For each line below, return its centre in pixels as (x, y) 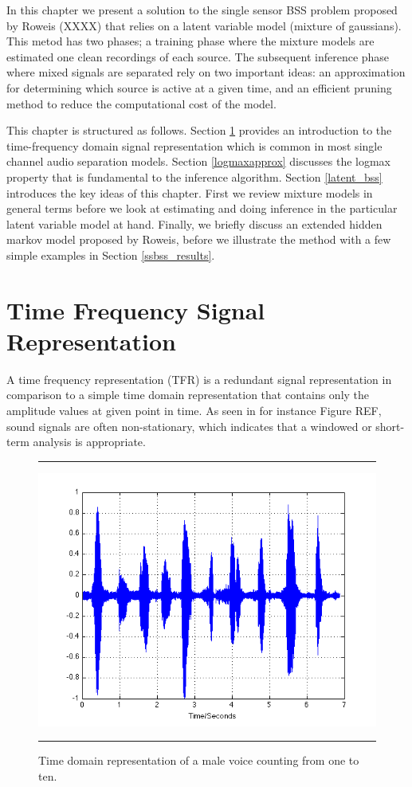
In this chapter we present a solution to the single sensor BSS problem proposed (202, 10)
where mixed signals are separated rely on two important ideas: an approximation (206, 72)
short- (390, 426)
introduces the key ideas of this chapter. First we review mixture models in (190, 192)
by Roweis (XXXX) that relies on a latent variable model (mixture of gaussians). (204, 25)
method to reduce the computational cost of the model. (141, 103)
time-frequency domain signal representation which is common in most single (194, 145)
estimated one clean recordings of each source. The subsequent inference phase (198, 56)
